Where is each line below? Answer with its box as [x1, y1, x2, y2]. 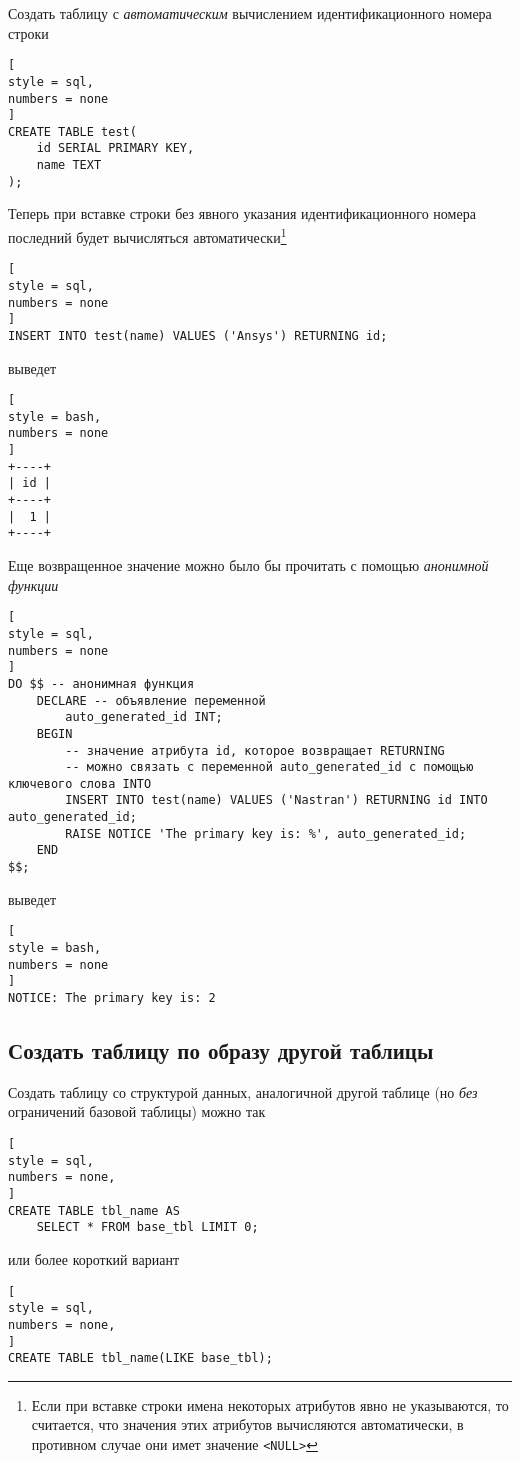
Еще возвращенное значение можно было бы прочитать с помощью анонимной [8, 555, 489, 576]
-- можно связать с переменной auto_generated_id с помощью [65, 760, 474, 775]
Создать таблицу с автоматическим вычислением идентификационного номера [8, 3, 492, 23]
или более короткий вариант [8, 1248, 180, 1269]
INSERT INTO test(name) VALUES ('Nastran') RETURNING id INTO [65, 793, 488, 808]
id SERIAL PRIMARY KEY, [36, 141, 195, 156]
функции [8, 574, 59, 595]
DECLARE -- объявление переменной [36, 693, 266, 708]
